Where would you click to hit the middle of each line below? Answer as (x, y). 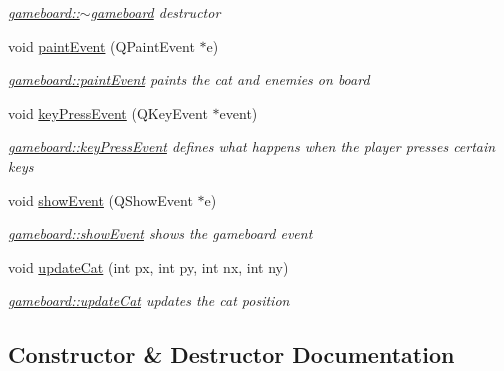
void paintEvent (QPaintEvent (101, 45)
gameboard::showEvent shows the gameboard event (160, 233)
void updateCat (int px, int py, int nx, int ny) (148, 266)
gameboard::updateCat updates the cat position (149, 300)
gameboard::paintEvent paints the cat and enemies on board (189, 79)
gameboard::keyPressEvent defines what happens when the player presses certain (252, 146)
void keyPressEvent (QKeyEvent (108, 112)
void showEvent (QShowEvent (100, 199)
